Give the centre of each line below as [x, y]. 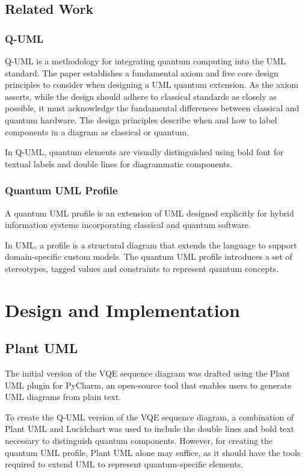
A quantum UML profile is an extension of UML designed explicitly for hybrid [149, 213]
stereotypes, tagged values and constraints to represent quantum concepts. [142, 268]
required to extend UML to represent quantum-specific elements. [124, 464]
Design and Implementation [122, 309]
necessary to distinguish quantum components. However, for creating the [139, 441]
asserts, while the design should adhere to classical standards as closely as [141, 96]
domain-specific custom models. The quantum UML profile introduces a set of [149, 257]
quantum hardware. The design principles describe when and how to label [141, 119]
